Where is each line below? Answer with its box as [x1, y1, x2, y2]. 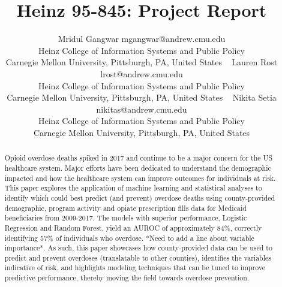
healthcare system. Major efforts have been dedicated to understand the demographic [4, 162, 271, 173]
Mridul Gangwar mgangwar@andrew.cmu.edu [58, 32, 226, 45]
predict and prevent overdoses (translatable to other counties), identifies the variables [4, 252, 271, 262]
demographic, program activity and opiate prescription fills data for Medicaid [4, 203, 247, 213]
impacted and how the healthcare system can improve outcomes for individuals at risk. [4, 173, 276, 183]
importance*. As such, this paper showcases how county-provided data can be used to [4, 243, 272, 253]
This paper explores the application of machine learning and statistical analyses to [4, 183, 262, 193]
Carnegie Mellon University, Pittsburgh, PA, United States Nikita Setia [7, 91, 277, 104]
